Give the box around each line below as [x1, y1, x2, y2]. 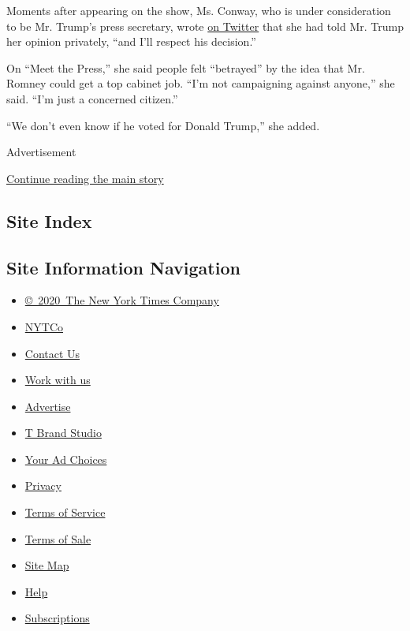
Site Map [24, 557, 69, 573]
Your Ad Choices [24, 450, 107, 467]
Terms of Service [24, 504, 106, 521]
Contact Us [24, 345, 80, 361]
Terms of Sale [24, 530, 91, 547]
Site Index [6, 208, 92, 233]
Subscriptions [24, 610, 90, 626]
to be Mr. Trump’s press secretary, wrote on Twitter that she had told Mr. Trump [6, 17, 404, 34]
